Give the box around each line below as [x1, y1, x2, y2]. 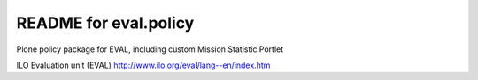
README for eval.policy [16, 13, 195, 33]
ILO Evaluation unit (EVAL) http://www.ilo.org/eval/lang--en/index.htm [16, 60, 271, 70]
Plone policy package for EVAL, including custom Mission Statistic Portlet [16, 44, 284, 55]
